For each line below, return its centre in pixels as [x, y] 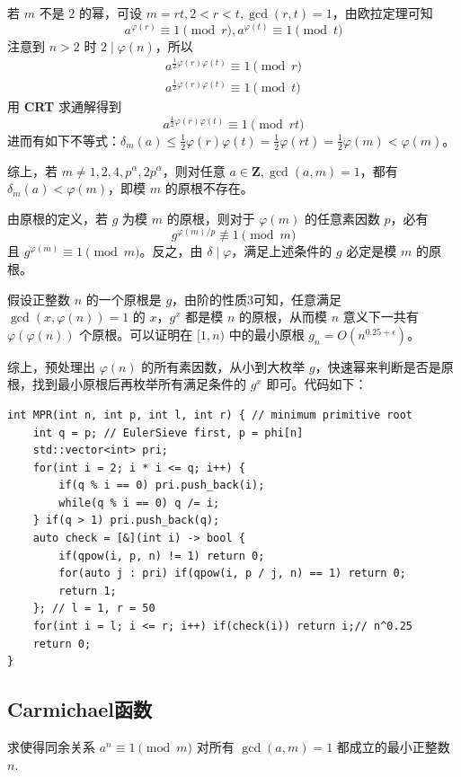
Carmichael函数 [80, 709]
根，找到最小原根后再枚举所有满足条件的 [127, 384]
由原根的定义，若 [58, 218]
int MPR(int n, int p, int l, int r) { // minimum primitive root [210, 415]
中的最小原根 [266, 334]
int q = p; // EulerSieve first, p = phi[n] [168, 433]
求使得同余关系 [51, 747]
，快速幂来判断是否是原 [384, 366]
